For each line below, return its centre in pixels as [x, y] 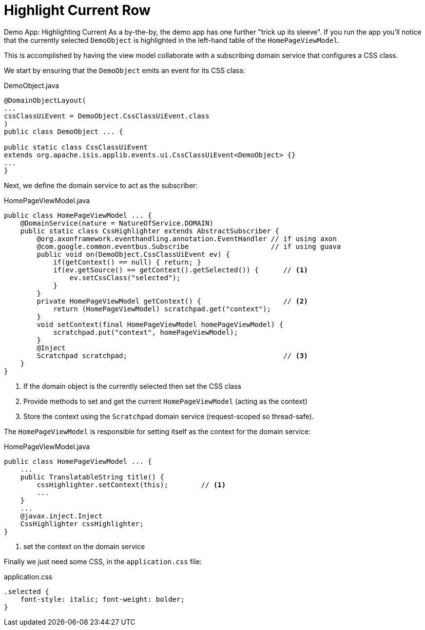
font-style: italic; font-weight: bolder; [102, 599]
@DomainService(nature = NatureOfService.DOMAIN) [117, 223]
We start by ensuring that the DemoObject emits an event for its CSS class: [125, 70]
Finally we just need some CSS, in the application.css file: [103, 561]
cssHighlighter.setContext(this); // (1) [131, 485]
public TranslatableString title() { [92, 477]
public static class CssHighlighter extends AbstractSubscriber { [150, 231]
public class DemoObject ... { [64, 131]
